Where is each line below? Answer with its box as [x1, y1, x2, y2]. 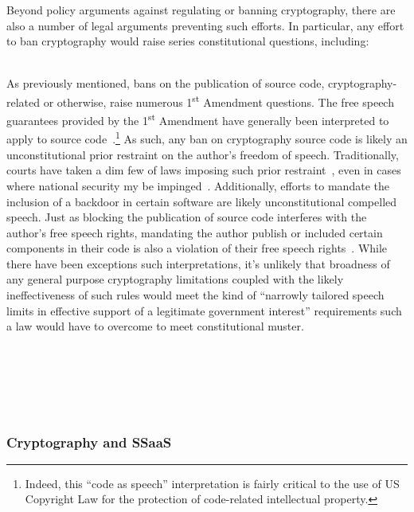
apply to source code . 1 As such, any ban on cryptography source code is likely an [6, 128, 408, 147]
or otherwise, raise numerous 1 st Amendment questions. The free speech [43, 91, 394, 110]
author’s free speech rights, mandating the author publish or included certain [6, 224, 383, 240]
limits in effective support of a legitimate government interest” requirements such [6, 302, 402, 319]
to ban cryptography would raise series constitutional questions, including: [6, 33, 369, 49]
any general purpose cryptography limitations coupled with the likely [6, 271, 344, 287]
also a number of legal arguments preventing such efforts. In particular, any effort [6, 17, 404, 33]
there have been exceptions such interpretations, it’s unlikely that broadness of [6, 255, 390, 272]
